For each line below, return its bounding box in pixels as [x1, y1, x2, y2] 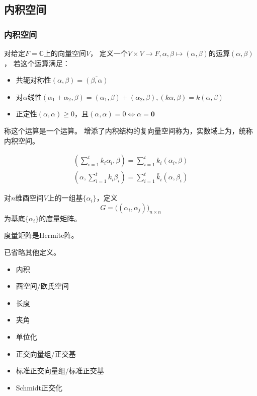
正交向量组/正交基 [16, 348, 76, 359]
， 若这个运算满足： [4, 57, 70, 68]
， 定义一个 [90, 48, 128, 58]
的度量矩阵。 [39, 213, 81, 223]
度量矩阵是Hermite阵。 [4, 230, 78, 240]
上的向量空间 [44, 48, 87, 58]
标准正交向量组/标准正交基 [16, 365, 104, 376]
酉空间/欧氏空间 [16, 281, 69, 291]
